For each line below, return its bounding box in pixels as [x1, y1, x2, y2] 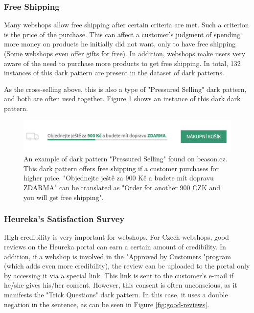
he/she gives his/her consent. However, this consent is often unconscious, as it [4, 280, 237, 290]
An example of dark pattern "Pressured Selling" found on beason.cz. [23, 154, 228, 164]
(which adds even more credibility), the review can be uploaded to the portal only [4, 261, 250, 271]
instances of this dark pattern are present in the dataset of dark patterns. [4, 67, 224, 78]
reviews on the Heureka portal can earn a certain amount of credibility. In [4, 241, 226, 251]
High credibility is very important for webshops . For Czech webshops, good [4, 232, 229, 242]
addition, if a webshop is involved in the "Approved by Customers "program [4, 251, 231, 261]
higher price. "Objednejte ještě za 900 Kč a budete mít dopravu [23, 173, 214, 183]
